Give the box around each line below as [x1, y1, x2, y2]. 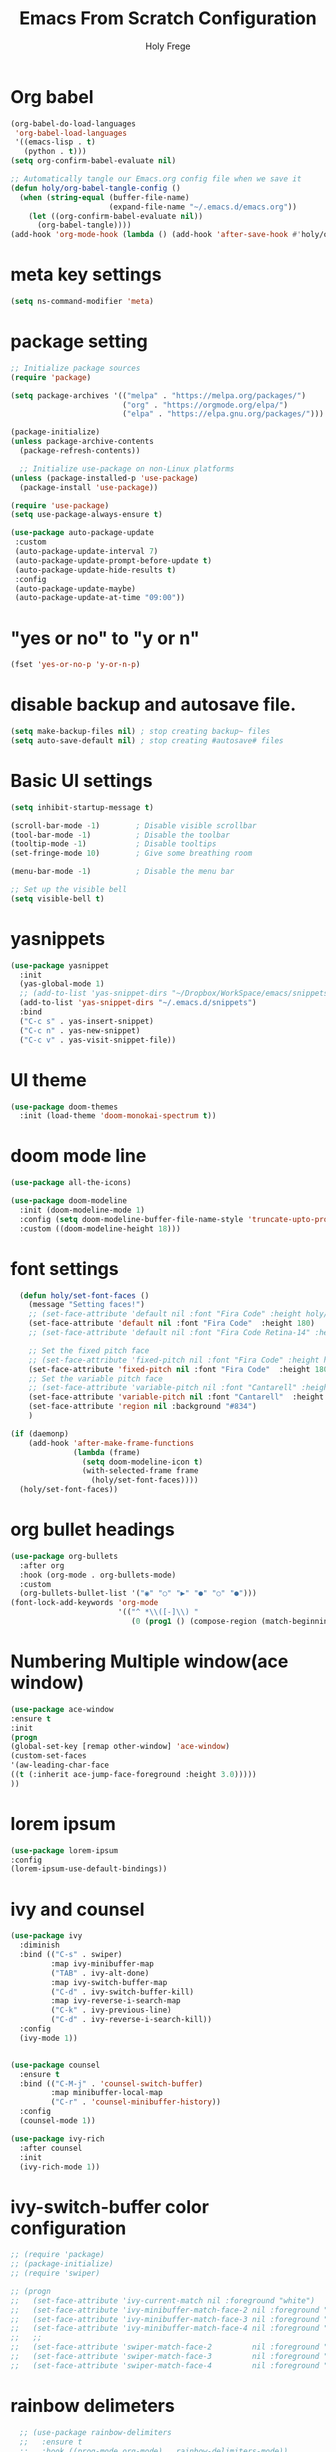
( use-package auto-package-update [10, 528, 155, 538]
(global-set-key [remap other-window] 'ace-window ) [10, 1742, 230, 1752]
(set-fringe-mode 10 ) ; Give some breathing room [10, 848, 253, 859]
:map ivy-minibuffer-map [50, 1958, 155, 1969]
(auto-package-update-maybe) [14, 583, 137, 594]
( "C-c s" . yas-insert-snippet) [19, 1016, 155, 1026]
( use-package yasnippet [10, 960, 110, 971]
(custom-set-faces [10, 1751, 87, 1761]
